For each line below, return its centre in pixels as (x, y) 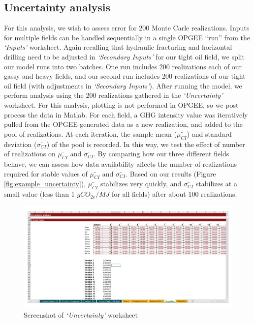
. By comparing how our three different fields (161, 154)
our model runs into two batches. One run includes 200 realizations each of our (123, 66)
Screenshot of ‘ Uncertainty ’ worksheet (81, 315)
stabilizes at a (216, 184)
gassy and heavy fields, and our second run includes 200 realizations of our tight (125, 76)
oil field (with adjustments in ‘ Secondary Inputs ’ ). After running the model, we (123, 85)
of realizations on (30, 154)
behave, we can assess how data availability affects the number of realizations (120, 163)
